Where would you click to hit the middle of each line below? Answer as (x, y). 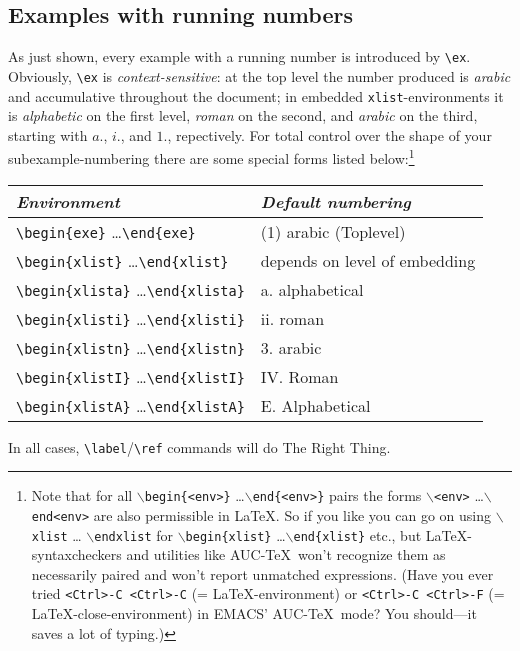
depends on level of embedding (368, 260)
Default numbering (335, 201)
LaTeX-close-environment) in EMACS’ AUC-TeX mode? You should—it (254, 613)
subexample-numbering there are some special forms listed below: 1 (211, 157)
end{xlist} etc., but (357, 534)
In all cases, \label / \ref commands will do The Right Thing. (199, 446)
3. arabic (291, 347)
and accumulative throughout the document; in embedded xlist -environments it (256, 95)
